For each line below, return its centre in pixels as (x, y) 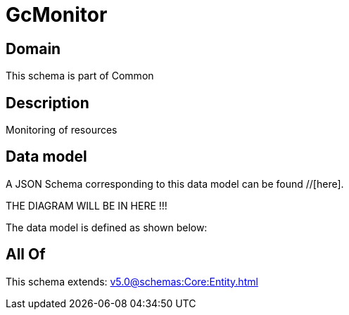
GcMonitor (57, 15)
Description (47, 103)
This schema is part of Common (80, 76)
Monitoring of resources (62, 130)
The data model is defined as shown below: (107, 227)
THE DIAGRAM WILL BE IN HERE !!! (87, 205)
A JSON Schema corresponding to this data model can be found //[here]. (175, 184)
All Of (26, 255)
